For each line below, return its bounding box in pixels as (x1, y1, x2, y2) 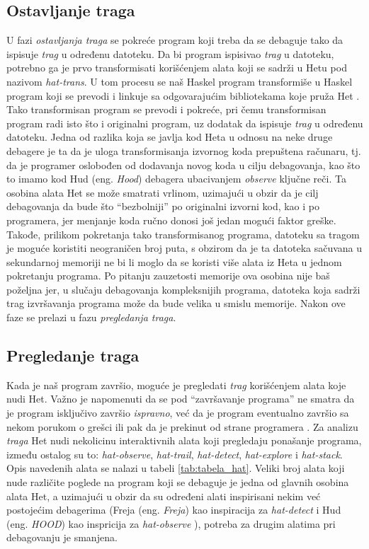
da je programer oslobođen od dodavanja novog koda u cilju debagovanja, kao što (6, 157, 361, 172)
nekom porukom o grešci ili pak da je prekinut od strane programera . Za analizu (6, 419, 358, 434)
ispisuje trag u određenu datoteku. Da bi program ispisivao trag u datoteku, (6, 46, 334, 61)
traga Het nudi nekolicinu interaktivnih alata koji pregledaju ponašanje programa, (6, 433, 362, 448)
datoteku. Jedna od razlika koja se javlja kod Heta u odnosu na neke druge (6, 129, 333, 144)
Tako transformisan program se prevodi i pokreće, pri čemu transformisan (6, 102, 327, 117)
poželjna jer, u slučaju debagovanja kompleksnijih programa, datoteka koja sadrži (6, 282, 361, 296)
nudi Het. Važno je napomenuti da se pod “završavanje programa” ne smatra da (6, 391, 355, 406)
